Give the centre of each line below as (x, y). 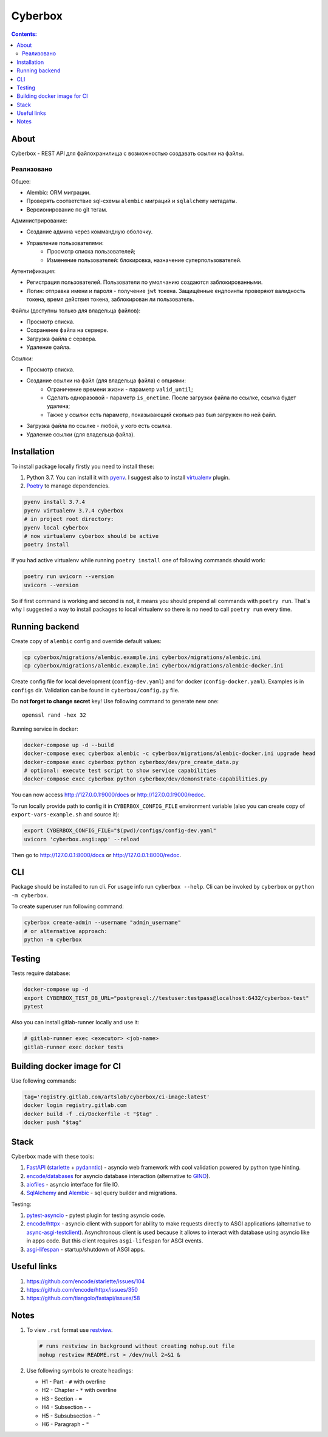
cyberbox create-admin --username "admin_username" (103, 923)
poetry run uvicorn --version (69, 577)
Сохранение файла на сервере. (67, 330)
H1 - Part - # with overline (74, 1382)
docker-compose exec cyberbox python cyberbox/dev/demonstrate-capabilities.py (146, 779)
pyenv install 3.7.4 (54, 502)
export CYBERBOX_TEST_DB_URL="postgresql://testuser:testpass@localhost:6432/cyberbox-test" (166, 998)
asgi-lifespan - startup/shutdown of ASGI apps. (86, 1249)
